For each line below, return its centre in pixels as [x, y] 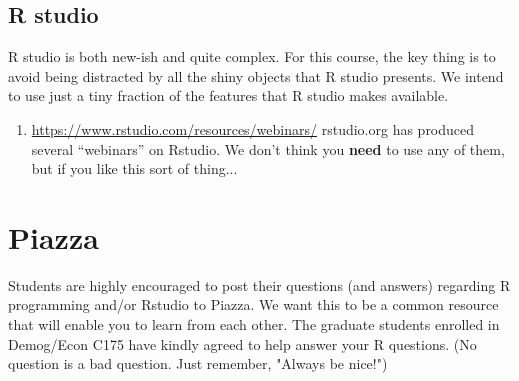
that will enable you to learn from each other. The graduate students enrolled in [254, 324]
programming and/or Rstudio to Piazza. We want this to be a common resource [253, 304]
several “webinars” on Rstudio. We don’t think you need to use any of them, [268, 148]
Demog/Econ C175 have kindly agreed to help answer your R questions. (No [242, 343]
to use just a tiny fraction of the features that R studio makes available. [228, 95]
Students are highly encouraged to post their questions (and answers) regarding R [259, 284]
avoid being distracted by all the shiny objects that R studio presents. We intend [256, 75]
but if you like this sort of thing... [134, 168]
